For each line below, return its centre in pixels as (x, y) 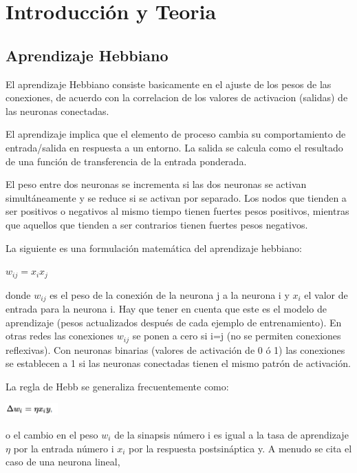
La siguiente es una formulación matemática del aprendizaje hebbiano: (154, 248)
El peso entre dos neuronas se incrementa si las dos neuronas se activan (156, 184)
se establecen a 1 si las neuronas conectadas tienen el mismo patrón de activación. (178, 363)
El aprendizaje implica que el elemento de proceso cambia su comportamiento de (176, 134)
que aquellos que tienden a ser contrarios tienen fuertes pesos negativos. (157, 224)
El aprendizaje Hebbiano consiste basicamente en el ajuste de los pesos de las (169, 84)
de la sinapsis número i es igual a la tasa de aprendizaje (231, 434)
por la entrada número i (64, 448)
